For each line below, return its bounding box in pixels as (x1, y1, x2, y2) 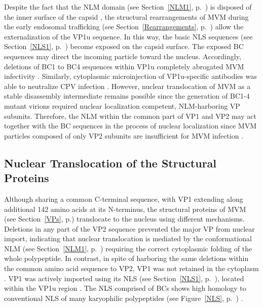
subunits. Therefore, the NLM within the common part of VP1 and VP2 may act (4, 110, 256, 121)
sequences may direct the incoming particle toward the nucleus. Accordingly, (4, 51, 241, 61)
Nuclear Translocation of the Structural (4, 155, 217, 170)
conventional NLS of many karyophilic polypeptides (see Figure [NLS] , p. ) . (4, 292, 243, 303)
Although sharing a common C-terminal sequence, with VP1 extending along (4, 193, 243, 204)
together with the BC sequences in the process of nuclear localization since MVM (4, 120, 257, 131)
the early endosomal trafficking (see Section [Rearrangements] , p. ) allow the (4, 21, 244, 32)
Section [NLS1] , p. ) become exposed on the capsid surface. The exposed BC (4, 41, 244, 52)
